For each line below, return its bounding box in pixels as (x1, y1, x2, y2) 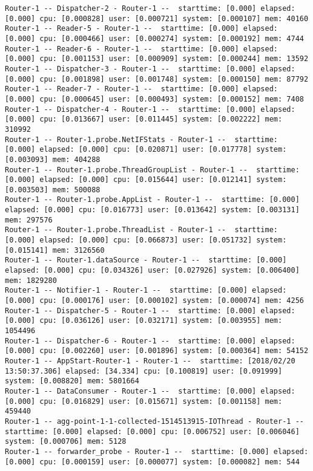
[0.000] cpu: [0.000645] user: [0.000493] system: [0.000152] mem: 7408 (5, 94, 304, 103)
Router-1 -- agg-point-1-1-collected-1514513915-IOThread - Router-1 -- (5, 417, 304, 426)
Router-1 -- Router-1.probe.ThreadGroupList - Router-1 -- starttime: (5, 165, 300, 174)
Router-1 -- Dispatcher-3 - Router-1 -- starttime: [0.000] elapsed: (5, 64, 295, 73)
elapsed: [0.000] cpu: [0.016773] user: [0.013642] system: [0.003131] (5, 206, 300, 215)
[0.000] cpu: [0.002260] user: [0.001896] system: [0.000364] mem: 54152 (5, 346, 309, 356)
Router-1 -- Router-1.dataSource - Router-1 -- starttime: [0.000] (5, 256, 287, 265)
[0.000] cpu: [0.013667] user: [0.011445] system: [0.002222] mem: (5, 115, 283, 124)
